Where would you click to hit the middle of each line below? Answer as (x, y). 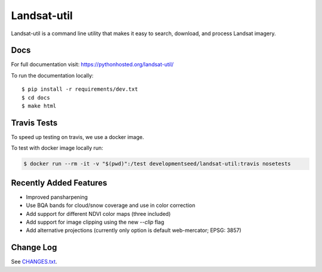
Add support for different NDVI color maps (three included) (98, 214)
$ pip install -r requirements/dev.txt (80, 89)
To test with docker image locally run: (57, 148)
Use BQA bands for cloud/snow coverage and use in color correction (111, 205)
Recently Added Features (59, 183)
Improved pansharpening (57, 197)
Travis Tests (34, 123)
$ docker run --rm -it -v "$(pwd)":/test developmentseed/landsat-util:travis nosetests (157, 164)
